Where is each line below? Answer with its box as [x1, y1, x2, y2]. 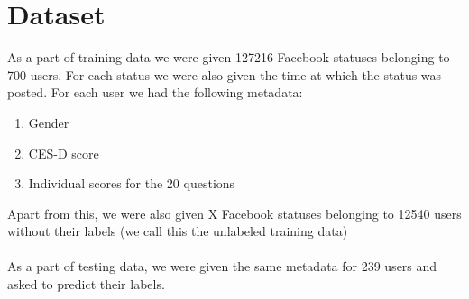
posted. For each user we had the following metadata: [7, 83, 303, 102]
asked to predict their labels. [7, 275, 165, 294]
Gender [28, 113, 69, 131]
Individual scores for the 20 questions [28, 174, 235, 193]
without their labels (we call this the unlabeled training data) [7, 222, 348, 240]
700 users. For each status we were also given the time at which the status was [7, 65, 442, 84]
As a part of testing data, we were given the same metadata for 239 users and [7, 257, 437, 276]
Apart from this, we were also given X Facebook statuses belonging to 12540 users [7, 204, 462, 222]
